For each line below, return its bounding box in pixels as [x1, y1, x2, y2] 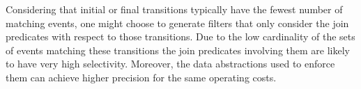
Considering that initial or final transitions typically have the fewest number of [6, 2, 343, 16]
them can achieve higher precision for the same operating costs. [6, 70, 277, 84]
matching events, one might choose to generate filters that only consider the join [6, 15, 349, 30]
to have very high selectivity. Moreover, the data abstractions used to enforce [6, 56, 335, 71]
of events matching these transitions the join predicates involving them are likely [6, 42, 350, 57]
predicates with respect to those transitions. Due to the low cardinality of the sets [6, 29, 355, 44]
